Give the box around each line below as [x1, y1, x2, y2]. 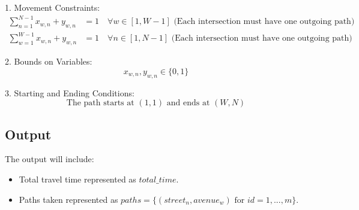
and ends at [166, 99, 210, 108]
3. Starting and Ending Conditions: [5, 86, 134, 99]
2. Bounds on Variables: [5, 55, 92, 68]
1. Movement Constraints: [5, 1, 100, 13]
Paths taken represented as [19, 193, 118, 205]
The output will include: [5, 153, 94, 165]
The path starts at [66, 99, 134, 108]
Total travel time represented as [19, 173, 136, 185]
